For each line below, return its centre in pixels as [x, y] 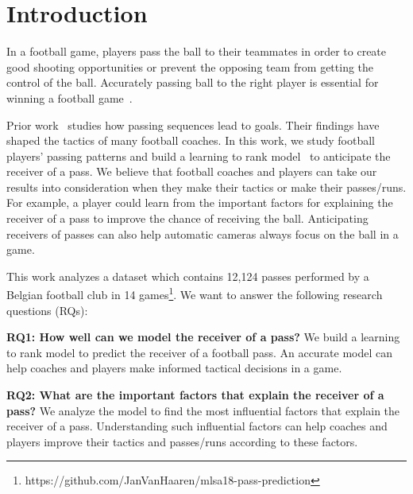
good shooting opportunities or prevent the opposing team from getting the [190, 66]
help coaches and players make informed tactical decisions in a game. [174, 368]
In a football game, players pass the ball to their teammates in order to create [197, 51]
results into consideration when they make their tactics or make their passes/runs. [206, 187]
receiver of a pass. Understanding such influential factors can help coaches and [197, 426]
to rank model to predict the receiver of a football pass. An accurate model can [200, 352]
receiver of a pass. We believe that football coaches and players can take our [192, 171]
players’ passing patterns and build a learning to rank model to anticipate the [199, 156]
